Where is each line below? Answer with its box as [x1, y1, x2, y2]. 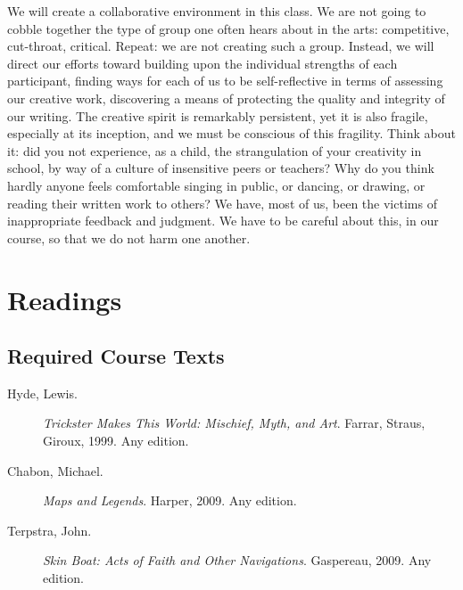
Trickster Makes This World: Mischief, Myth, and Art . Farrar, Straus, [43, 414, 426, 432]
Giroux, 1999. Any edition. [43, 431, 189, 450]
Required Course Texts [7, 342, 225, 370]
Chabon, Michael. [7, 461, 103, 479]
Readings [7, 281, 122, 317]
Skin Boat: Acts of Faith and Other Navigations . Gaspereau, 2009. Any [43, 551, 432, 570]
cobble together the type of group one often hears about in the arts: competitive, [7, 19, 450, 37]
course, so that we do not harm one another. [7, 228, 251, 247]
